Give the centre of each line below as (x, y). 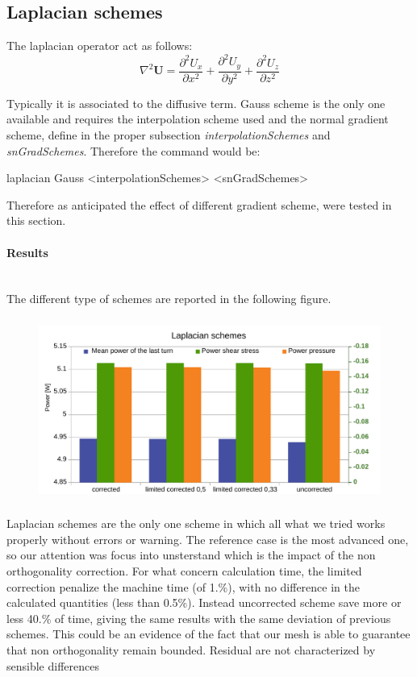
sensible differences (53, 665)
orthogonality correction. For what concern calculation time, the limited (184, 571)
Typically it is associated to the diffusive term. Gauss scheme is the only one (196, 103)
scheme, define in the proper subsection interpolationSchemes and (169, 134)
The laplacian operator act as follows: (100, 46)
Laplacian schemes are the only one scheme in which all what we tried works (196, 523)
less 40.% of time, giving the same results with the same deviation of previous (199, 618)
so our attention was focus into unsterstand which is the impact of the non (191, 555)
